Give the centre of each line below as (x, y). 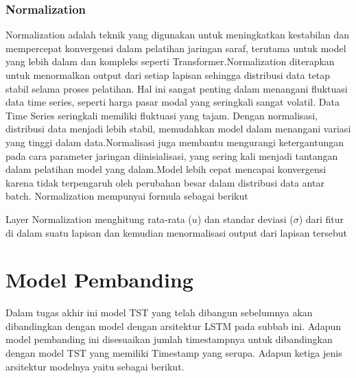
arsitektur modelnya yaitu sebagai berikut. (95, 366)
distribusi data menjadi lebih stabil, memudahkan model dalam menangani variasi (178, 129)
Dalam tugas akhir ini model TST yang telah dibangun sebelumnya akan (159, 312)
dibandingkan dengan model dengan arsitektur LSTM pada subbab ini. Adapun (173, 326)
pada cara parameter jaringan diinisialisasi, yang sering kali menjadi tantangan (172, 155)
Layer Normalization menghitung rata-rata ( (99, 218)
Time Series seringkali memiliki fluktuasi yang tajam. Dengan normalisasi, (162, 115)
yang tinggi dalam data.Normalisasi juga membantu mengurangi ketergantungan (175, 142)
